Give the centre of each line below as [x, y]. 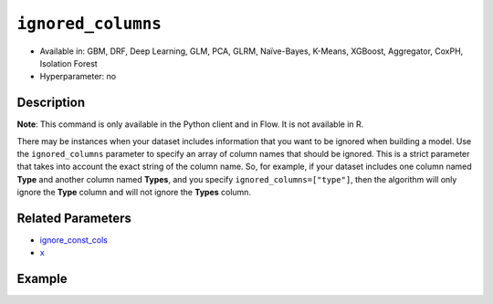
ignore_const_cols [74, 240]
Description [51, 103]
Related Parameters [74, 218]
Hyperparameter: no [78, 77]
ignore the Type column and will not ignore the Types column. [134, 193]
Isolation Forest [68, 63]
